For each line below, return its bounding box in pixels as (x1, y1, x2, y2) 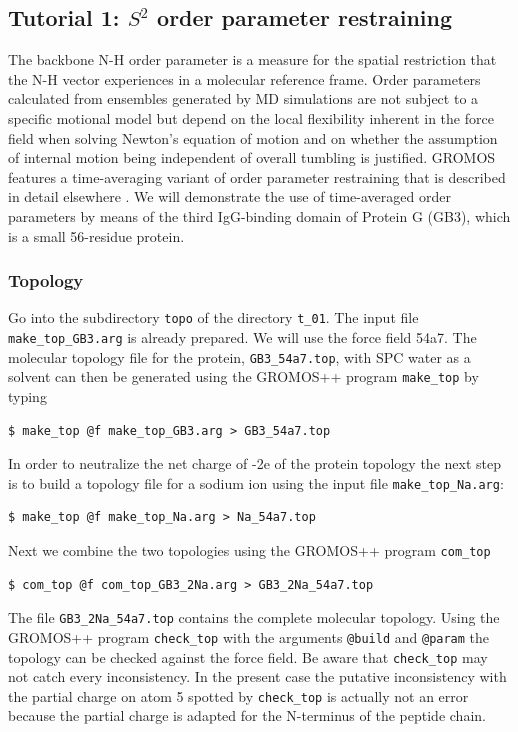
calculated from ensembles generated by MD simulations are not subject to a (8, 88, 479, 109)
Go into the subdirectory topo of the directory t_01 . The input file (8, 307, 419, 328)
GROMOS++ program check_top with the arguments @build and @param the (8, 626, 490, 647)
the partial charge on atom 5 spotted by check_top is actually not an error (8, 685, 469, 706)
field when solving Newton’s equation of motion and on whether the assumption (8, 127, 498, 148)
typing (8, 385, 47, 406)
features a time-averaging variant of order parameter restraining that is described (8, 166, 506, 187)
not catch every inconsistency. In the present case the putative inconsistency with (8, 666, 507, 687)
